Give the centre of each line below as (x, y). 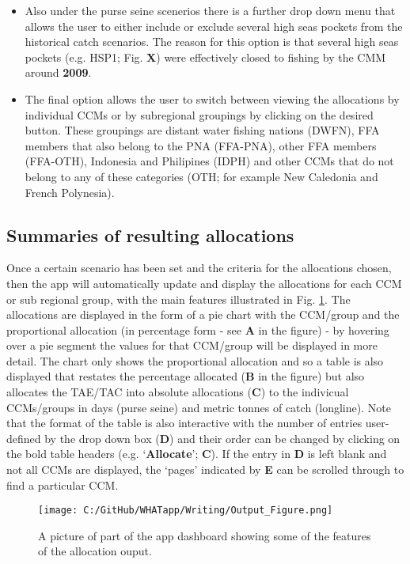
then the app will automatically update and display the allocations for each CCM (204, 283)
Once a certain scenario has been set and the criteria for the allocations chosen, (199, 268)
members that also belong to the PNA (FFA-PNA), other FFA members (201, 145)
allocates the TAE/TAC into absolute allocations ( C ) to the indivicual (178, 392)
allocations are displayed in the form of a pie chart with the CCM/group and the (203, 314)
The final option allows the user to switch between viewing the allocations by (212, 98)
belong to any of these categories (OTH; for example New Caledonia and (201, 176)
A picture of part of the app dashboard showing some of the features (205, 535)
